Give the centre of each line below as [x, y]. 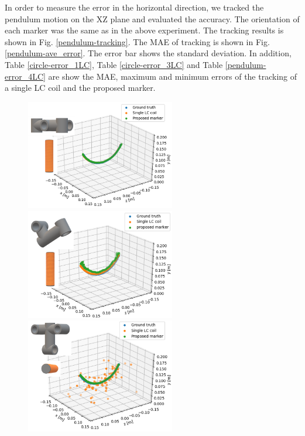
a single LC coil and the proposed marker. [80, 88]
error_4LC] [25, 76]
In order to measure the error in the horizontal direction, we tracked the [134, 7]
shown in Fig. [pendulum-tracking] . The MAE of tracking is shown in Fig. [137, 41]
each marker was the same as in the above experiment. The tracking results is [144, 30]
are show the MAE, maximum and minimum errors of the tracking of [173, 76]
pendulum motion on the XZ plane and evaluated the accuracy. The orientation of [152, 18]
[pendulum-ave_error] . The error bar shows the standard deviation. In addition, [148, 53]
